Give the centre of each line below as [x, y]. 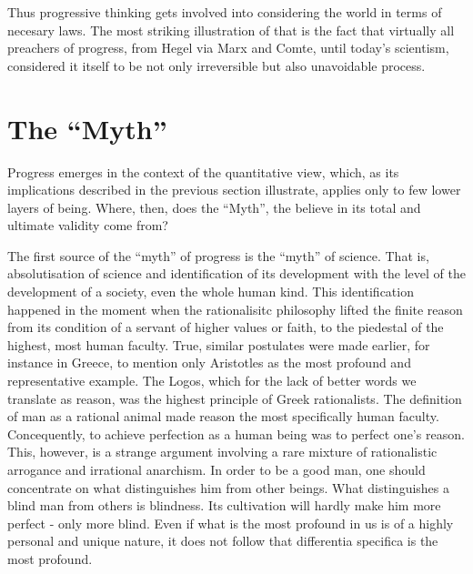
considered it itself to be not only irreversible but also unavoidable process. [216, 65]
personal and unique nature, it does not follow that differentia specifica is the [223, 541]
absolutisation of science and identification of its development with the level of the [236, 273]
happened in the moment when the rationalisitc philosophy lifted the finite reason [235, 309]
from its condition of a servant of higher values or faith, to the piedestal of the [226, 327]
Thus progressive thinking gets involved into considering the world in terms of [225, 12]
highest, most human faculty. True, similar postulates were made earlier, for [219, 344]
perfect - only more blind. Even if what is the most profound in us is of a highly [231, 523]
